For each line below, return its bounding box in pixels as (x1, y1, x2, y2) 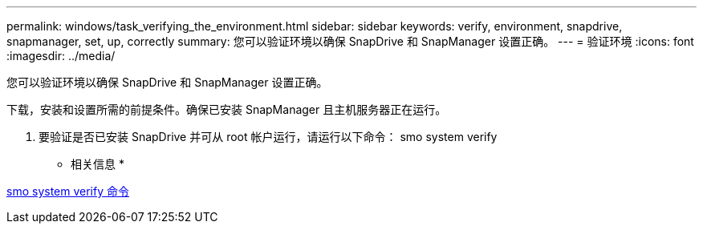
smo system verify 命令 (6, 184, 129, 198)
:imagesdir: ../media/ (6, 49, 116, 63)
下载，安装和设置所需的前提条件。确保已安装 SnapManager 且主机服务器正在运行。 (6, 103, 447, 116)
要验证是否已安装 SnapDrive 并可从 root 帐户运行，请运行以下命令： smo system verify (39, 130, 498, 143)
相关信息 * (71, 157, 124, 171)
